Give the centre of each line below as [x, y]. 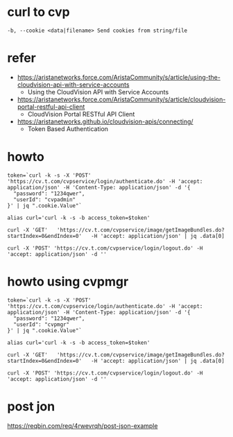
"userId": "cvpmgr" [42, 324]
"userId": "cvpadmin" [45, 199]
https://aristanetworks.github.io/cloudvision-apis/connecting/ [105, 121]
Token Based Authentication [68, 128]
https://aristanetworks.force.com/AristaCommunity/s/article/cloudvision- [121, 99]
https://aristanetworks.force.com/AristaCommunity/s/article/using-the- [119, 77]
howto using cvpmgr [68, 282]
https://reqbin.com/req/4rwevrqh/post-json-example [83, 426]
